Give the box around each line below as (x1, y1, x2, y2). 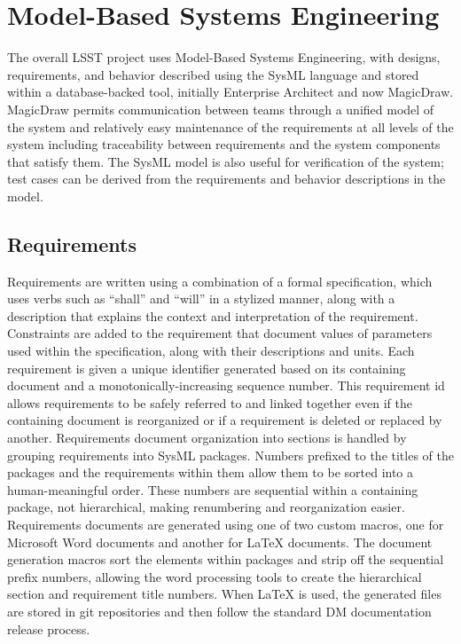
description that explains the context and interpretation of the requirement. (7, 306, 418, 325)
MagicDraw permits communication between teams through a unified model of (7, 99, 434, 118)
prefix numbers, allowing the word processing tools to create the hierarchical (7, 567, 422, 585)
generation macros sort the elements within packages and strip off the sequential (7, 550, 444, 569)
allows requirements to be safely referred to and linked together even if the (7, 393, 413, 412)
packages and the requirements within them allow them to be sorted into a (7, 463, 414, 482)
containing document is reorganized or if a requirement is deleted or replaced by (7, 411, 442, 429)
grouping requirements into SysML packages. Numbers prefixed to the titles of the (7, 445, 454, 464)
